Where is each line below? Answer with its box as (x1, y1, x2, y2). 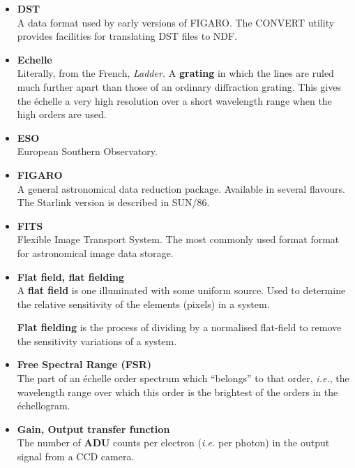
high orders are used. (17, 107, 107, 122)
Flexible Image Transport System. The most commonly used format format (17, 232, 340, 247)
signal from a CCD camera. (17, 449, 135, 464)
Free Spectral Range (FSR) (17, 357, 152, 372)
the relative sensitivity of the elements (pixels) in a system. (17, 296, 270, 311)
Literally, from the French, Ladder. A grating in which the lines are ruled (17, 66, 334, 80)
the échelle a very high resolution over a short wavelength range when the (17, 93, 332, 108)
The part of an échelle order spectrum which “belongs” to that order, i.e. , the (17, 371, 349, 386)
